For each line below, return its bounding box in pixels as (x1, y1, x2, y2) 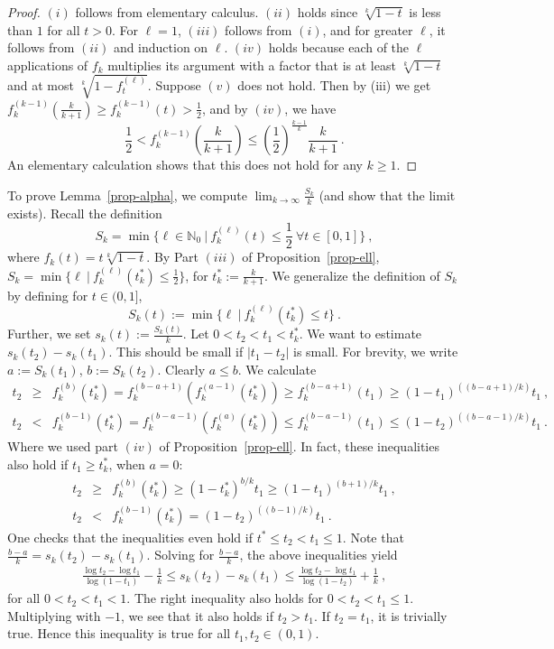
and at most (7, 75, 74, 94)
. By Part (146, 247, 199, 266)
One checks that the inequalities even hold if (7, 527, 253, 546)
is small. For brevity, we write (293, 342, 458, 361)
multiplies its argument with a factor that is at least (107, 55, 396, 74)
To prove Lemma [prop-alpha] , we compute (7, 185, 247, 204)
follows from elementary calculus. (75, 3, 259, 21)
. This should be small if (108, 342, 244, 361)
